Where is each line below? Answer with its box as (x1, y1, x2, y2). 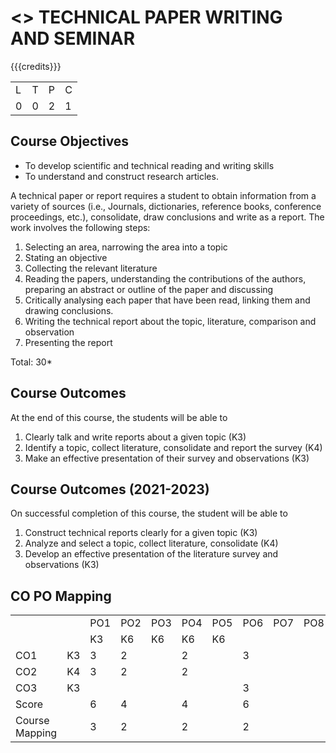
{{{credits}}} (10, 60, 62, 72)
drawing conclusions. (24, 304, 114, 316)
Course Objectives (10, 133, 130, 150)
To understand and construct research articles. (24, 170, 219, 182)
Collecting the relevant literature (24, 262, 158, 274)
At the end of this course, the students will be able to (10, 411, 228, 423)
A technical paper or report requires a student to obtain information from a (10, 189, 317, 201)
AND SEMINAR (10, 27, 136, 50)
